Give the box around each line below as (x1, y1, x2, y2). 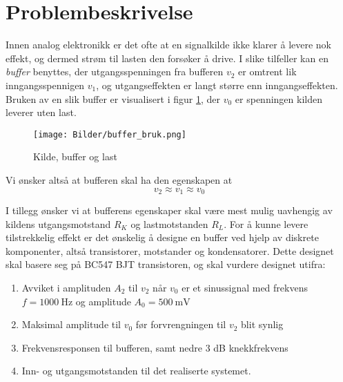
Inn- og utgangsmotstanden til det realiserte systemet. (21, 363, 251, 378)
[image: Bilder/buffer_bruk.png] (33, 129, 186, 140)
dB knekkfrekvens (213, 340, 288, 354)
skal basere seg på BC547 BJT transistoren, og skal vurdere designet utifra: (6, 257, 326, 271)
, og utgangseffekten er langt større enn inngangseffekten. (96, 77, 338, 92)
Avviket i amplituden (21, 280, 111, 294)
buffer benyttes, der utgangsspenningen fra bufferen (6, 64, 224, 79)
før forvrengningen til (135, 317, 226, 332)
